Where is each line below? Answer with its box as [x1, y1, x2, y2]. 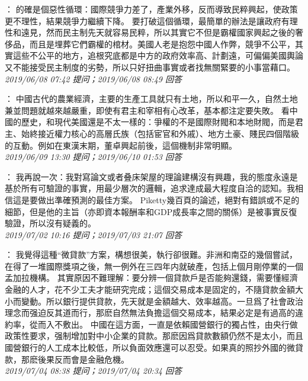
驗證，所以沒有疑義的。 [5, 217, 96, 229]
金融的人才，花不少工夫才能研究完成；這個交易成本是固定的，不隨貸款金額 [5, 283, 295, 296]
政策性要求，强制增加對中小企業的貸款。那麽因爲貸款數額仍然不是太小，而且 [5, 329, 303, 342]
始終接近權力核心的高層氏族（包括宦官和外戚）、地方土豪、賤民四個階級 [21, 127, 299, 139]
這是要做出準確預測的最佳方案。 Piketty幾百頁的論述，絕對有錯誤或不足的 [12, 193, 300, 206]
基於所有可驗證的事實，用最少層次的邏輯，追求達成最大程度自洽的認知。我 [5, 182, 295, 194]
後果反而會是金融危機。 [37, 353, 129, 365]
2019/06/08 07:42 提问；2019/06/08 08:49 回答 [5, 72, 182, 85]
